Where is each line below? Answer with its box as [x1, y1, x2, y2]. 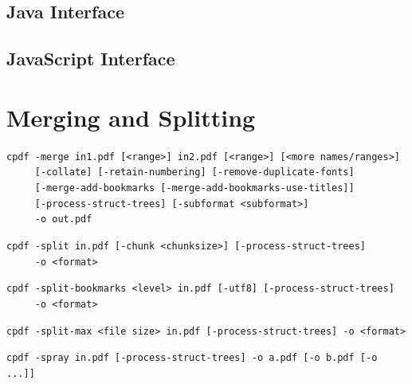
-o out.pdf [34, 214, 92, 225]
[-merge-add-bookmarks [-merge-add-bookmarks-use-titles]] [34, 182, 355, 194]
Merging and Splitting [6, 100, 256, 133]
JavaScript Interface [6, 46, 175, 71]
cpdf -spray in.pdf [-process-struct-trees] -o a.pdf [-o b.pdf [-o [6, 352, 378, 364]
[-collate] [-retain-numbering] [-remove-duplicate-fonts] [34, 167, 355, 178]
